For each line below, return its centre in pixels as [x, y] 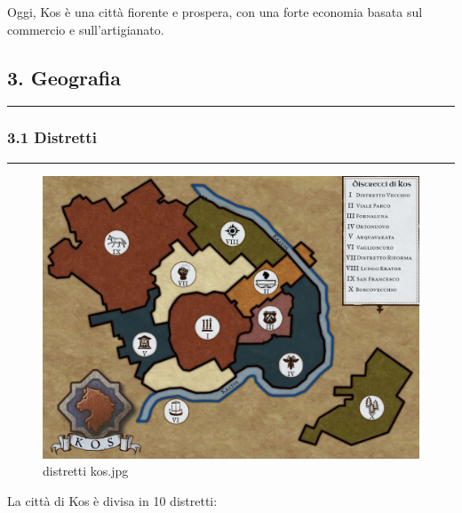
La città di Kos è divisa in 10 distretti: [112, 500]
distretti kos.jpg [86, 471]
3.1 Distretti [52, 137]
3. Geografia [64, 77]
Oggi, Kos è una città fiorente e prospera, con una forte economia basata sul [215, 12]
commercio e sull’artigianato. [86, 29]
